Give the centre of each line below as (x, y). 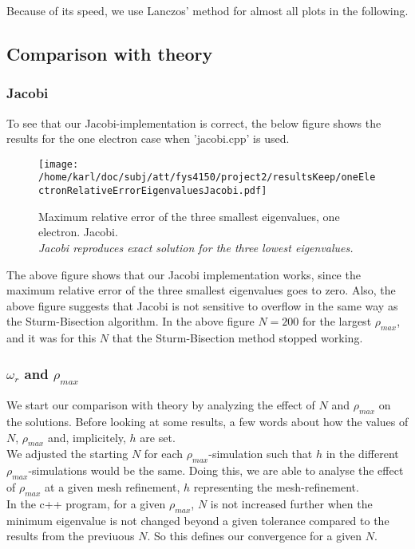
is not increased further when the (291, 503)
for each (164, 454)
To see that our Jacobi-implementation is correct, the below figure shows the (194, 122)
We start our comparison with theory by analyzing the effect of (161, 405)
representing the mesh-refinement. (276, 487)
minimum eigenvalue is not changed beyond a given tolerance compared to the (198, 520)
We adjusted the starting (67, 454)
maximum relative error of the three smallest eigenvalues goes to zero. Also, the (201, 290)
